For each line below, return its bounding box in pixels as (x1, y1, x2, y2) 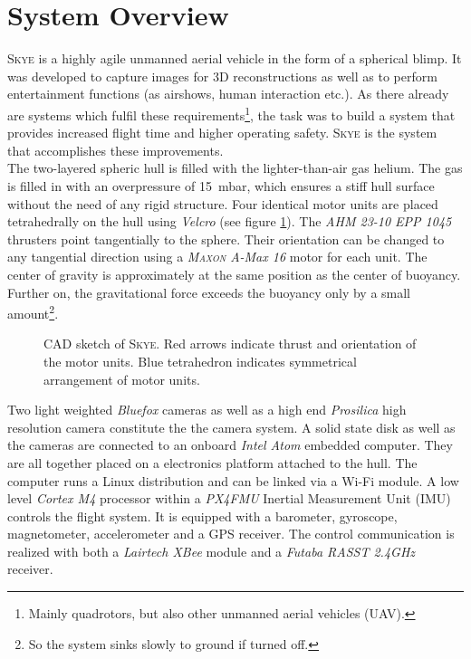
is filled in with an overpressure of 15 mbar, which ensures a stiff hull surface (7, 176, 435, 195)
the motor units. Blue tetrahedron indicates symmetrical (43, 351, 357, 370)
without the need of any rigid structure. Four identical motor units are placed (7, 194, 438, 213)
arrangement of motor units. (43, 369, 200, 388)
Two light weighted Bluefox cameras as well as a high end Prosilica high (7, 400, 407, 419)
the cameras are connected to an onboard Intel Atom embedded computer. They (7, 435, 453, 454)
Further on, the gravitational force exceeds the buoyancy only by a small (7, 282, 411, 301)
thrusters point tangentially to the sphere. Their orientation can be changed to (7, 229, 445, 248)
